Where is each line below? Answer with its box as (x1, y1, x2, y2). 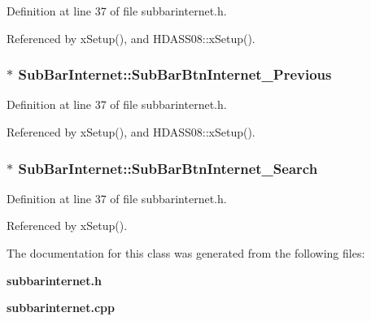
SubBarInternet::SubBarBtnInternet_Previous (18, 64, 332, 85)
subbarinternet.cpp (7, 299, 115, 316)
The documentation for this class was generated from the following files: (7, 245, 365, 261)
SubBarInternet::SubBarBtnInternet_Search (18, 158, 318, 178)
